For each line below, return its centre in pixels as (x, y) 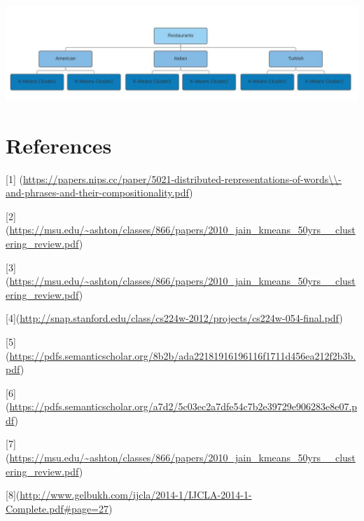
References (59, 145)
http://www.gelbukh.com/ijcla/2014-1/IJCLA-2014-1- (136, 495)
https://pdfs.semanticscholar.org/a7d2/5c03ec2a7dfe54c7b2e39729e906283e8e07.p (183, 406)
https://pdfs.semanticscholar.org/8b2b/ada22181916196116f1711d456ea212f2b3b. (183, 355)
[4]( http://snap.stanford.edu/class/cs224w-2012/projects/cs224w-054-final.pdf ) (174, 318)
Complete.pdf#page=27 (57, 508)
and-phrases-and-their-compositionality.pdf (98, 192)
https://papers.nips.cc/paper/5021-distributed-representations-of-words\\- (182, 178)
